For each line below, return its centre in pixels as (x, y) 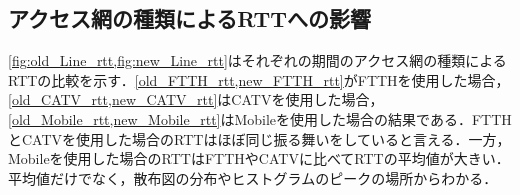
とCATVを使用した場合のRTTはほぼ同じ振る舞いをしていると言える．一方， (259, 138)
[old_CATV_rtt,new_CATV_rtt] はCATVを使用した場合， (196, 99)
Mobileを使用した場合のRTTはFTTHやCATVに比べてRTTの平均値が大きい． (259, 158)
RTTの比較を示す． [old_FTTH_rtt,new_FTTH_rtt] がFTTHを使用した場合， (259, 79)
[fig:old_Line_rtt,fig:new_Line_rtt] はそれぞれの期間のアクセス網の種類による (257, 60)
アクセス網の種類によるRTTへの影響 (190, 18)
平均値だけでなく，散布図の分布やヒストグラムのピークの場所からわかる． (253, 177)
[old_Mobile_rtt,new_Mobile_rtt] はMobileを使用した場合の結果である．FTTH (260, 118)
